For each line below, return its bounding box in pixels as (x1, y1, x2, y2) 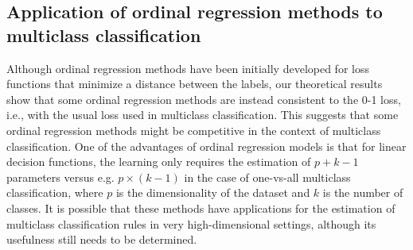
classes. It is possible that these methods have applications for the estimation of (6, 199, 395, 216)
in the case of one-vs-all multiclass (184, 168, 351, 185)
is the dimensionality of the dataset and (115, 184, 310, 201)
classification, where (6, 184, 103, 201)
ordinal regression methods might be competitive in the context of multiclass (6, 121, 381, 138)
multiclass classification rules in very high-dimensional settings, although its (6, 215, 376, 232)
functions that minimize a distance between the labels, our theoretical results (6, 75, 383, 92)
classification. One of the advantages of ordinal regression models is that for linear (6, 137, 407, 154)
